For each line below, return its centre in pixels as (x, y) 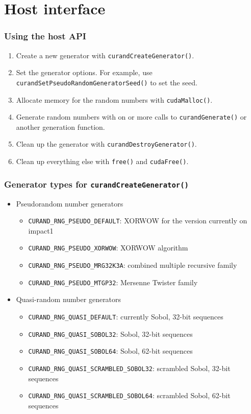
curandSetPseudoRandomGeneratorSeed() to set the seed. (107, 82)
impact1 (41, 230)
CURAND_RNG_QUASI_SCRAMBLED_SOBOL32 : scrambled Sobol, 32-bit (129, 368)
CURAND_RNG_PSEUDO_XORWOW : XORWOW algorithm (108, 248)
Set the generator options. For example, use (84, 72)
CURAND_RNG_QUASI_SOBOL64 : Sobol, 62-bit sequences (110, 351)
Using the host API (45, 36)
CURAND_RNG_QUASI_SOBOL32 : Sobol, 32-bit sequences (110, 333)
